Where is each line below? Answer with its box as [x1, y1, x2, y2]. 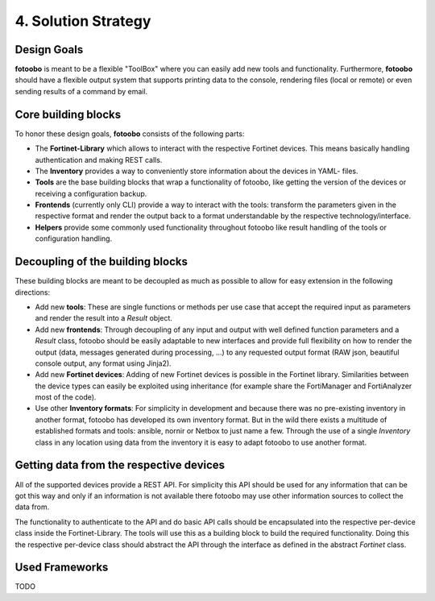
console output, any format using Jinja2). [35, 359, 172, 368]
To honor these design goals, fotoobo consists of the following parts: [14, 129, 245, 139]
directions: [14, 287, 51, 297]
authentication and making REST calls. [35, 155, 163, 164]
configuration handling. [35, 234, 113, 243]
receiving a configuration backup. [35, 189, 147, 198]
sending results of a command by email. [14, 86, 148, 96]
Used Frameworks [14, 561, 109, 574]
